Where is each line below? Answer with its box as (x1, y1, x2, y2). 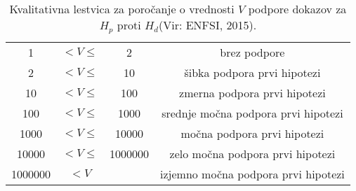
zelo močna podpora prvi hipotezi (169, 145, 336, 162)
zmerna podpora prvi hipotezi (179, 84, 326, 101)
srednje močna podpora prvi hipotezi (161, 104, 343, 121)
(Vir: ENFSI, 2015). (158, 17, 257, 33)
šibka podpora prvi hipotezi (184, 64, 321, 80)
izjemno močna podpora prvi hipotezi (160, 165, 345, 182)
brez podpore (220, 43, 285, 60)
